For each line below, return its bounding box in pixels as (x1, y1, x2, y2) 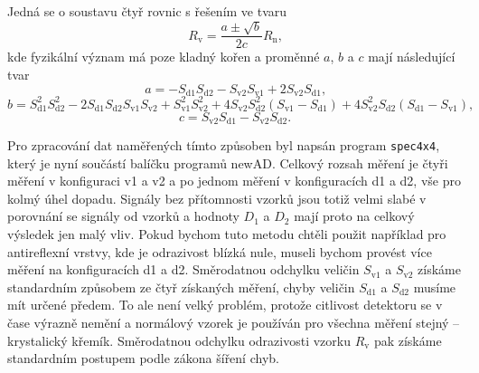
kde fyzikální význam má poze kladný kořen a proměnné (7, 47, 320, 66)
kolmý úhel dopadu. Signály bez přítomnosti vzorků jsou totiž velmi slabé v (7, 188, 427, 207)
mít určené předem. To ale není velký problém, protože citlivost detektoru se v (7, 295, 443, 314)
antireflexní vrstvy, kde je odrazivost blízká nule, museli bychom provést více (7, 242, 432, 261)
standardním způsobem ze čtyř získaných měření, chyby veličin (7, 277, 355, 296)
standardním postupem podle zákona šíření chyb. (7, 349, 279, 368)
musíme (413, 277, 456, 296)
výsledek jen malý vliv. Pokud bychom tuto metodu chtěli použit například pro (7, 225, 446, 244)
